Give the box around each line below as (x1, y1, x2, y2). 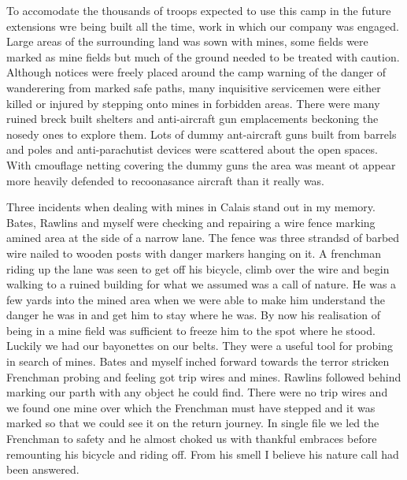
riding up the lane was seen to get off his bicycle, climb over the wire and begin (6, 260, 390, 277)
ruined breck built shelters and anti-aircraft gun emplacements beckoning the (6, 110, 379, 127)
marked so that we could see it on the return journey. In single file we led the (6, 415, 379, 431)
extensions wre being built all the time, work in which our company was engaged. (6, 17, 399, 34)
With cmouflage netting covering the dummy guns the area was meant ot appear (6, 156, 396, 173)
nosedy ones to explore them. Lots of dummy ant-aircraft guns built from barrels (6, 125, 397, 142)
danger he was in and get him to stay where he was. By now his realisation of (6, 307, 381, 323)
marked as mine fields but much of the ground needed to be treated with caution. (6, 48, 400, 65)
